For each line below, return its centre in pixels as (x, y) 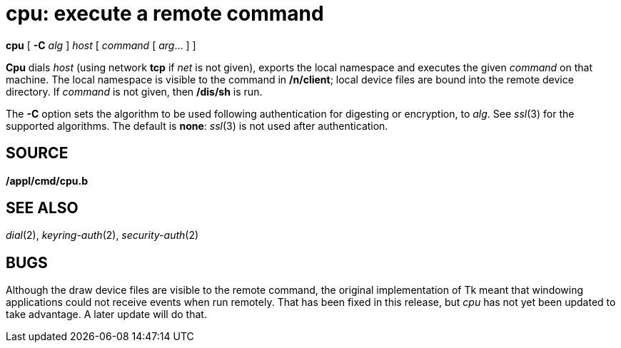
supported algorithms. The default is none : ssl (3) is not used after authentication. (197, 126)
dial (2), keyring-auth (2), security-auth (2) (102, 235)
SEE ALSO (42, 208)
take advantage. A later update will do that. (106, 314)
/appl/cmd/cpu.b (47, 180)
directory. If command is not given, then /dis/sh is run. (134, 91)
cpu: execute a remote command (165, 14)
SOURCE (37, 153)
